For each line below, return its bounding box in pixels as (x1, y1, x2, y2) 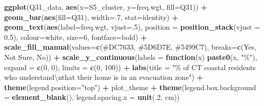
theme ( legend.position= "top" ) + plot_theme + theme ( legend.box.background (4, 81, 256, 92)
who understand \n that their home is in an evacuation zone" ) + (4, 72, 204, 82)
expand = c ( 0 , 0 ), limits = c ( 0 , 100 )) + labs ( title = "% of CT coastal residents (4, 61, 256, 72)
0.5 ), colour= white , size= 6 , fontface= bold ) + (4, 31, 147, 42)
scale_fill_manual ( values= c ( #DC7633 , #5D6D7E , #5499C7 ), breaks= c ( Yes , (4, 41, 257, 52)
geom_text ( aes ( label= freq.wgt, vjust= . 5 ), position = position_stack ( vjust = (4, 22, 260, 32)
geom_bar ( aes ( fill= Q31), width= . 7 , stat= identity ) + (4, 11, 178, 22)
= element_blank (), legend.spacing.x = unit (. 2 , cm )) (4, 92, 180, 102)
